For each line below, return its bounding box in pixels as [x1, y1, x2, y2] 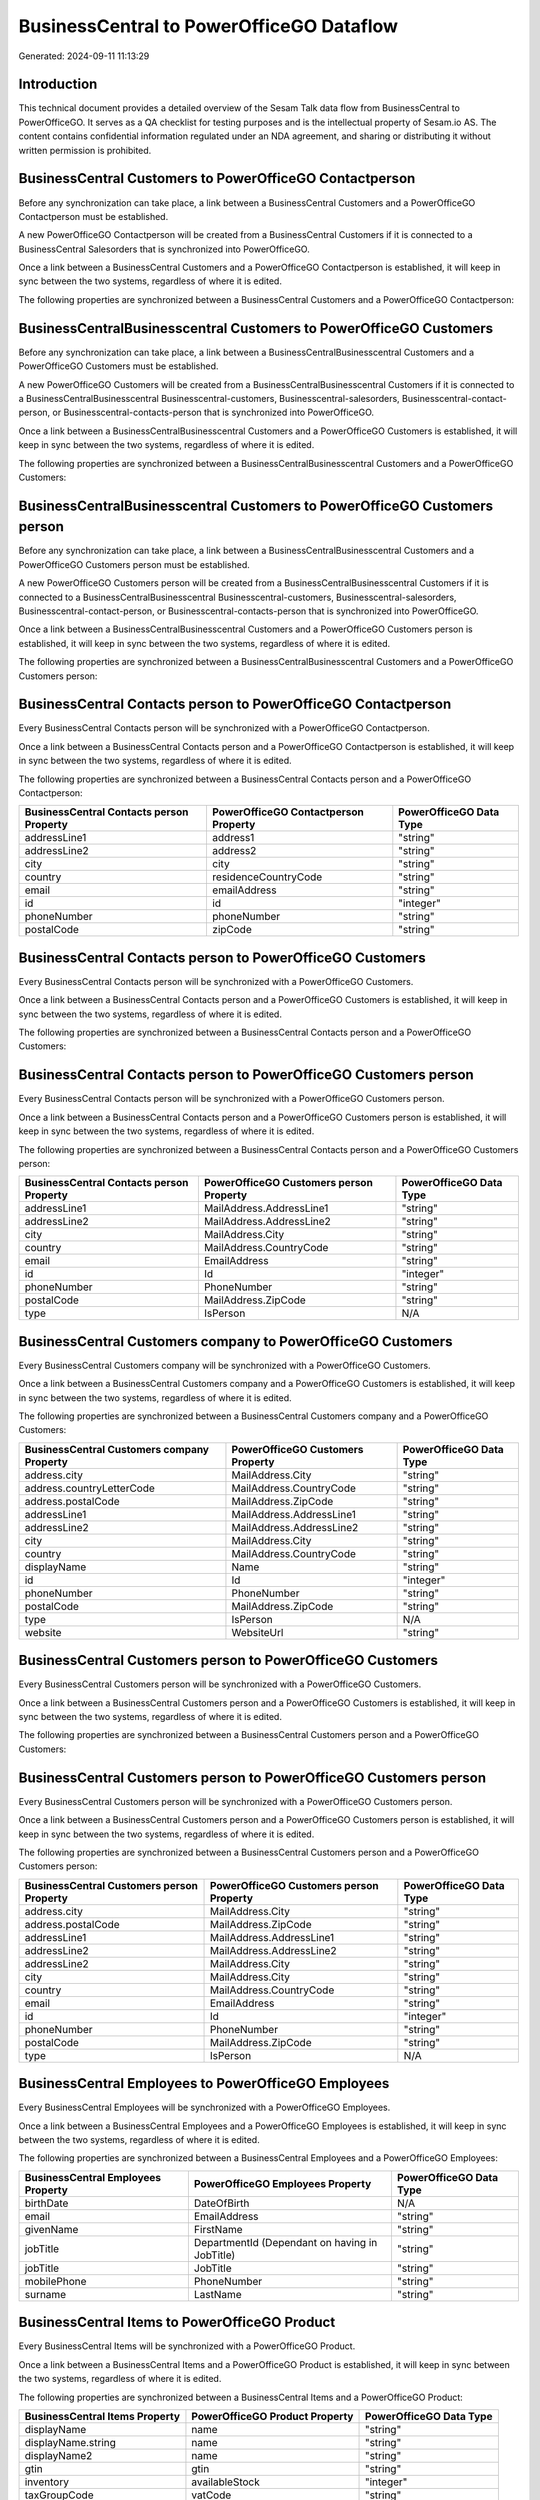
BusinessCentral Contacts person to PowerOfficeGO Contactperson [18, 696, 452, 713]
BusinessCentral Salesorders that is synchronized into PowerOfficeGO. [18, 243, 310, 255]
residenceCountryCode [211, 870, 323, 884]
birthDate [24, 2196, 69, 2210]
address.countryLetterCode [24, 1481, 155, 1495]
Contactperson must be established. [18, 210, 169, 222]
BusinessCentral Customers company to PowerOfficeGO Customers [18, 1333, 453, 1350]
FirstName [193, 2222, 243, 2236]
